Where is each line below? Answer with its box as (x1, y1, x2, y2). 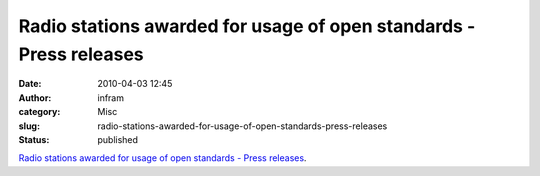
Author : (18, 91, 52, 104)
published (97, 133, 139, 145)
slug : (18, 120, 40, 132)
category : (18, 106, 61, 118)
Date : (18, 78, 42, 90)
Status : (18, 133, 50, 145)
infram (97, 91, 125, 104)
